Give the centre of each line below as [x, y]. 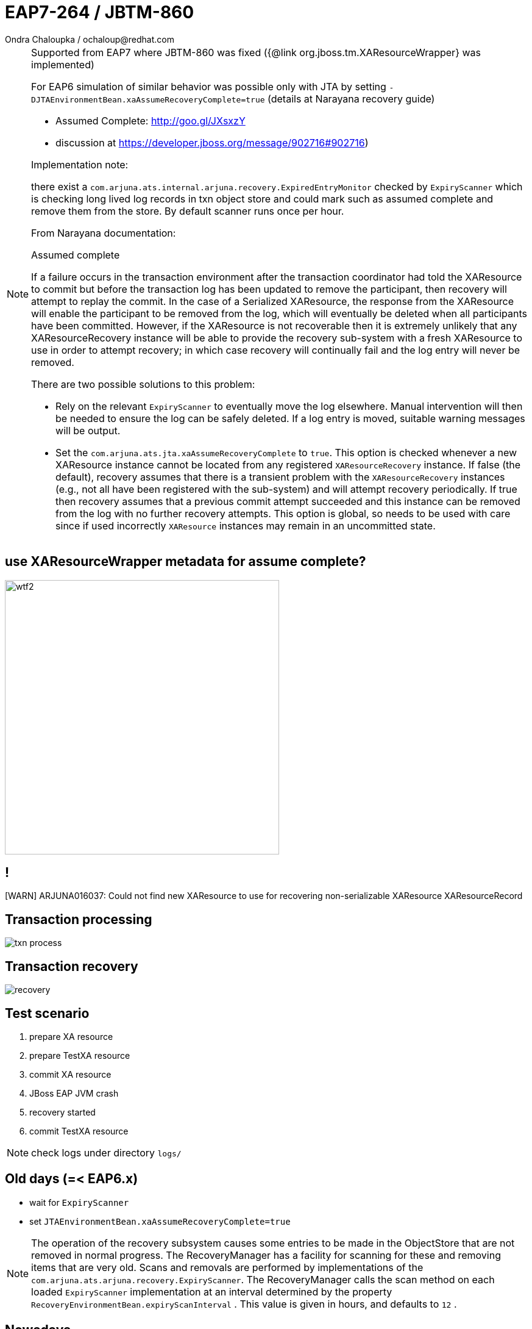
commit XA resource [70, 1074]
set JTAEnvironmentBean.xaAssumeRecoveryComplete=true [160, 1221]
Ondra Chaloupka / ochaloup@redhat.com [90, 39]
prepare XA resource [71, 1036]
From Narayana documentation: [104, 233]
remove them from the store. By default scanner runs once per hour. [188, 211]
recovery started [62, 1112]
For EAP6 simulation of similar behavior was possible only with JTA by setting [209, 86]
